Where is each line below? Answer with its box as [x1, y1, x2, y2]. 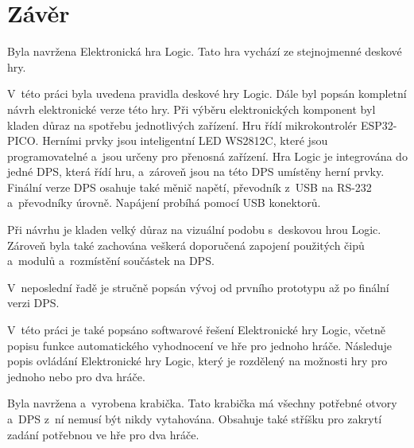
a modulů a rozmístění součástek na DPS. [7, 252, 215, 269]
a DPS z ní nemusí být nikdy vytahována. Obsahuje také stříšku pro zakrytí [7, 411, 382, 427]
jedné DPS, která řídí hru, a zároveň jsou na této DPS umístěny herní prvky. [7, 163, 385, 180]
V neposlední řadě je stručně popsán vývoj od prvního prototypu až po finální [7, 279, 389, 295]
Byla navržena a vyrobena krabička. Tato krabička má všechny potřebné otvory [7, 395, 397, 411]
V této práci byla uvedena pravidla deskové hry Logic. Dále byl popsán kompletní [7, 85, 407, 102]
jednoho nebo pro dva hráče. [7, 368, 145, 384]
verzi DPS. [7, 294, 60, 311]
